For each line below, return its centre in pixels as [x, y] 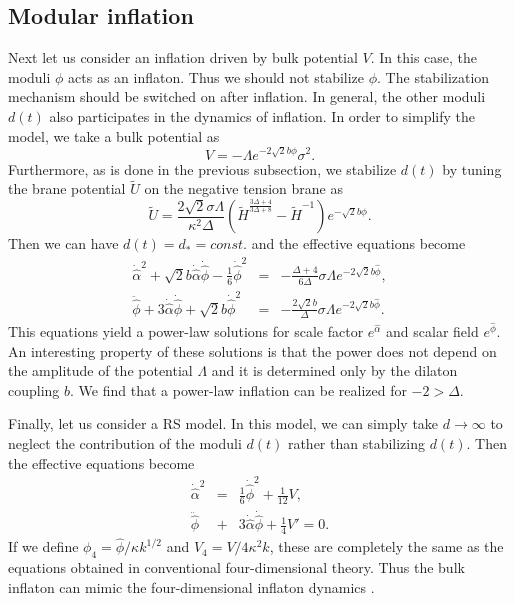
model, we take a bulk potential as [114, 135]
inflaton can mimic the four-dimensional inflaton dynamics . [191, 586]
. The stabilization [433, 76]
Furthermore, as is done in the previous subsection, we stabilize [202, 168]
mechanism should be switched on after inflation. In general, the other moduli [247, 96]
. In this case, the [424, 57]
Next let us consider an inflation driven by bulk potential [183, 57]
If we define [43, 546]
